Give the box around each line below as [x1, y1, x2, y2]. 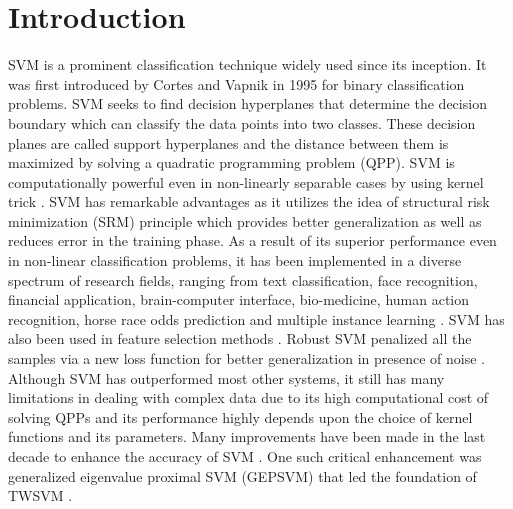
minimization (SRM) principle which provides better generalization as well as [8, 210, 482, 231]
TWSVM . [8, 485, 73, 506]
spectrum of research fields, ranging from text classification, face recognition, [8, 269, 478, 290]
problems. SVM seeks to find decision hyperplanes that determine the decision [8, 93, 487, 114]
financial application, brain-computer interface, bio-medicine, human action [8, 289, 470, 310]
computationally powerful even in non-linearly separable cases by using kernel [8, 171, 484, 192]
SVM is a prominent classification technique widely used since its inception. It [8, 54, 487, 75]
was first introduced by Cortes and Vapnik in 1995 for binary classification [8, 73, 465, 94]
